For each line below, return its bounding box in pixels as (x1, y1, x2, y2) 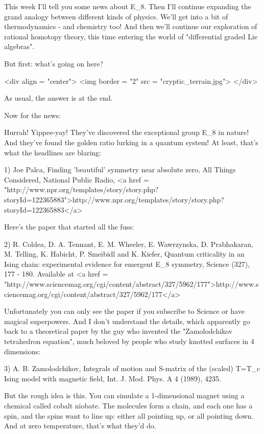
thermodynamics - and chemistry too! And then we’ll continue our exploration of (4, 21, 257, 32)
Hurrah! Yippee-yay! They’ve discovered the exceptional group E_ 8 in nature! (4, 127, 249, 138)
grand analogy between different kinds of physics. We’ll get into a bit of (4, 11, 228, 21)
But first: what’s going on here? (4, 58, 104, 68)
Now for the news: (4, 109, 61, 120)
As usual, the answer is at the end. (4, 93, 113, 103)
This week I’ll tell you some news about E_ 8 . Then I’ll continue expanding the (4, 1, 251, 11)
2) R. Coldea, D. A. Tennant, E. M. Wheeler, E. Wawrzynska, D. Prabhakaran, (4, 238, 253, 249)
